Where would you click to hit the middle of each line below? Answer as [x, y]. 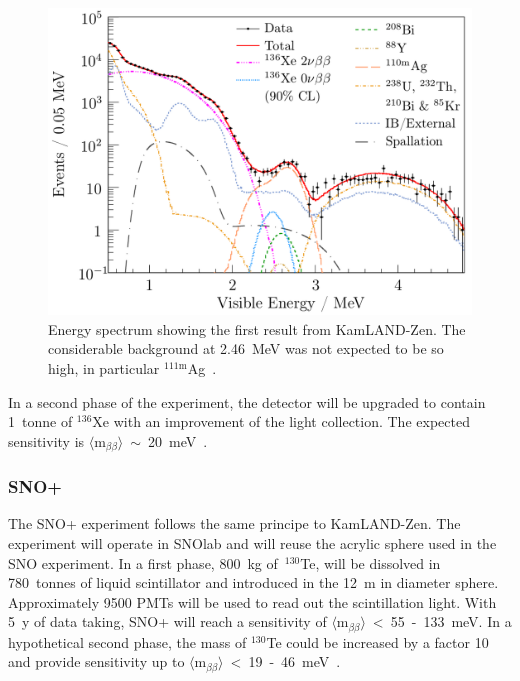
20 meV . [178, 440]
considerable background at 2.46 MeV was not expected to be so [246, 348]
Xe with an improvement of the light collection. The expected [281, 421]
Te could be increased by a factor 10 [377, 641]
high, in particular [104, 368]
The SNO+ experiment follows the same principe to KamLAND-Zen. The [234, 523]
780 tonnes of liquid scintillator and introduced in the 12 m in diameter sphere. [253, 582]
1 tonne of [40, 421]
